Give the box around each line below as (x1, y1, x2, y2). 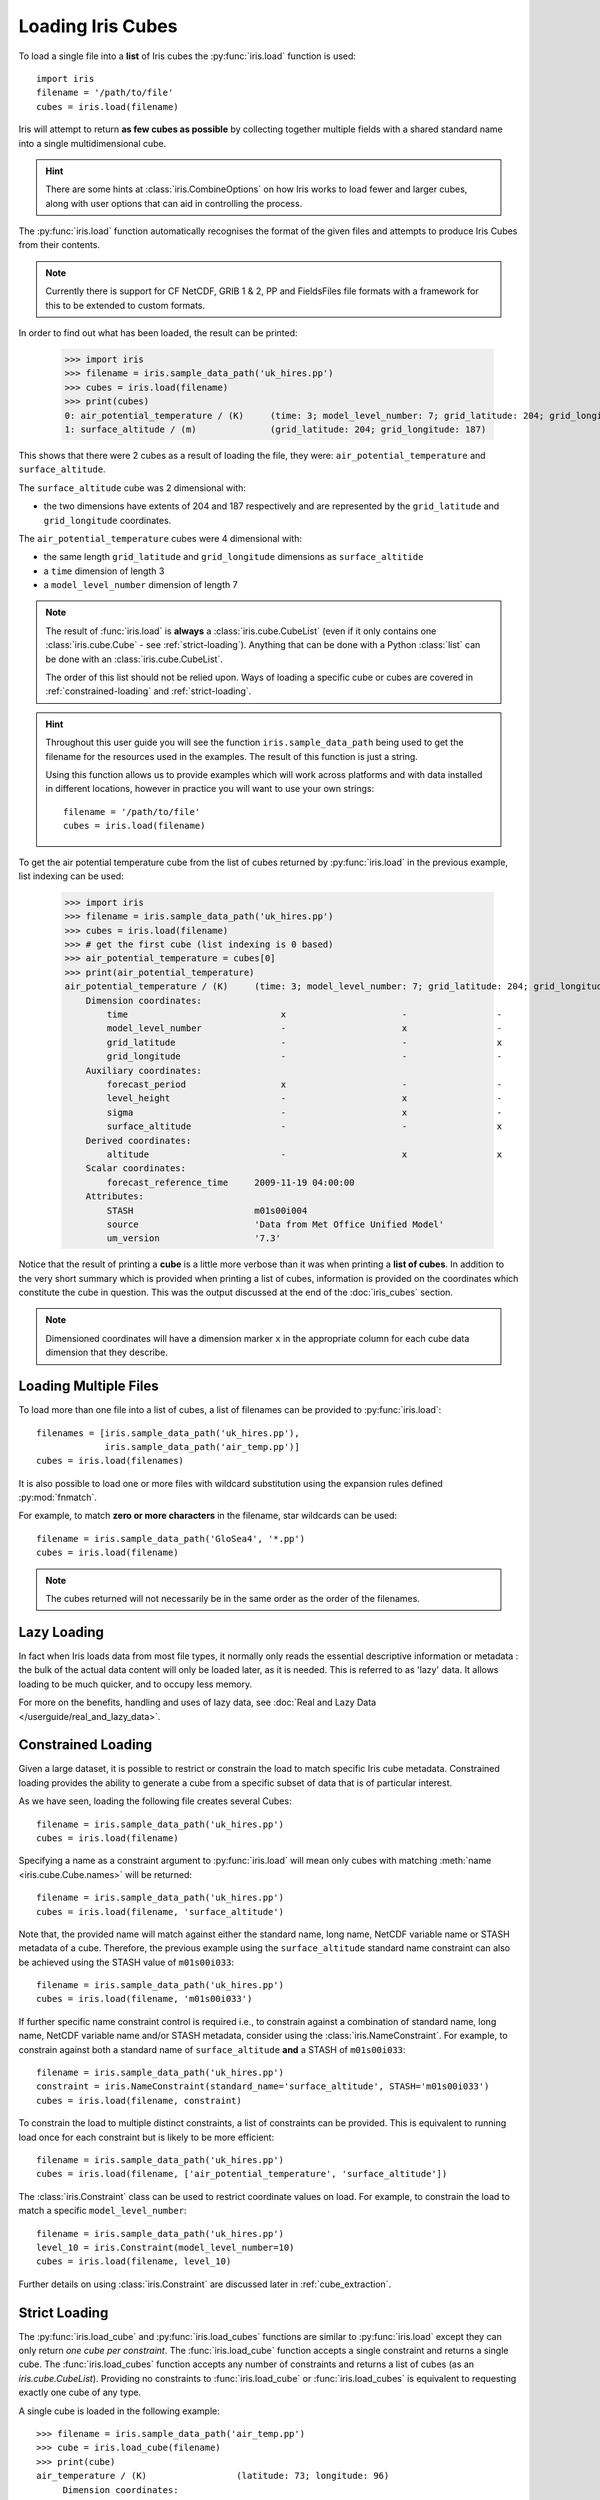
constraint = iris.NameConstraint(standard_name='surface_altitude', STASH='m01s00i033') (36, 2081, 490, 2092)
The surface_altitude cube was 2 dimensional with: (18, 481, 247, 494)
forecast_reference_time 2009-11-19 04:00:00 (106, 1176, 355, 1188)
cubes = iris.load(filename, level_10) (36, 2256, 232, 2267)
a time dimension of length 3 (43, 565, 165, 577)
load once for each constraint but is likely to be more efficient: (18, 2131, 275, 2143)
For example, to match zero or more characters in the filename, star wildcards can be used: (18, 1510, 398, 1522)
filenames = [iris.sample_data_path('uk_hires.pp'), (36, 1427, 300, 1439)
